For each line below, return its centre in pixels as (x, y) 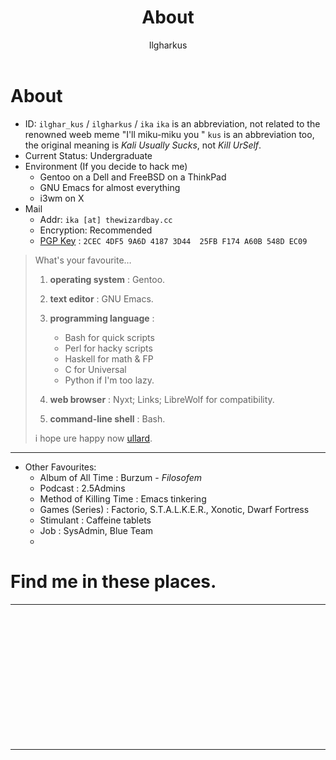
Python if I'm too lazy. (109, 380)
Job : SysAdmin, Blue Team (96, 530)
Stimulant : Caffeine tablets (95, 520)
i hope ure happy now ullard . (93, 438)
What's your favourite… (83, 260)
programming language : (102, 318)
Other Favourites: (60, 467)
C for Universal (95, 369)
